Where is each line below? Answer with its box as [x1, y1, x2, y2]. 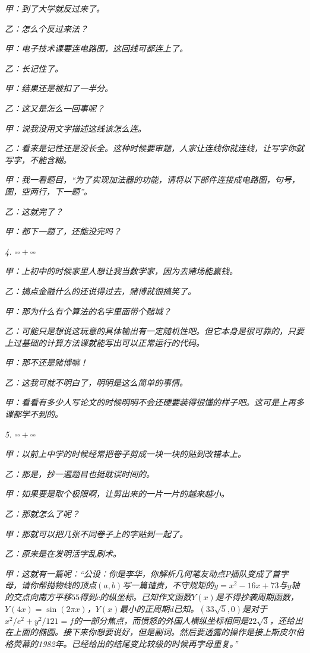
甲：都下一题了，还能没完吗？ [5, 225, 121, 237]
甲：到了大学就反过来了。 [5, 2, 105, 14]
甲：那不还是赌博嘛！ [5, 356, 88, 369]
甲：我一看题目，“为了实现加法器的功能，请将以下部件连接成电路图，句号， [5, 173, 300, 186]
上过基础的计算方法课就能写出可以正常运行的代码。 [5, 336, 204, 348]
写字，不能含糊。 [5, 153, 71, 166]
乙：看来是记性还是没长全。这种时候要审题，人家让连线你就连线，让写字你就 [5, 142, 304, 154]
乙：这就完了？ [5, 205, 63, 217]
